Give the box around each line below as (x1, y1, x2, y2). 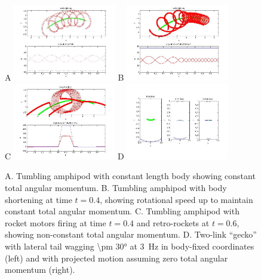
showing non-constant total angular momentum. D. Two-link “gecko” (5, 228, 257, 241)
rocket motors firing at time (5, 216, 106, 229)
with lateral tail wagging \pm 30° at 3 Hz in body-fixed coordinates (5, 239, 254, 252)
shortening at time (5, 193, 72, 205)
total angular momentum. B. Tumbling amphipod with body (5, 181, 227, 193)
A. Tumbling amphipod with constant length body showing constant (5, 170, 256, 182)
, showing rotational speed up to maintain (100, 193, 253, 205)
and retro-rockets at (136, 216, 210, 229)
